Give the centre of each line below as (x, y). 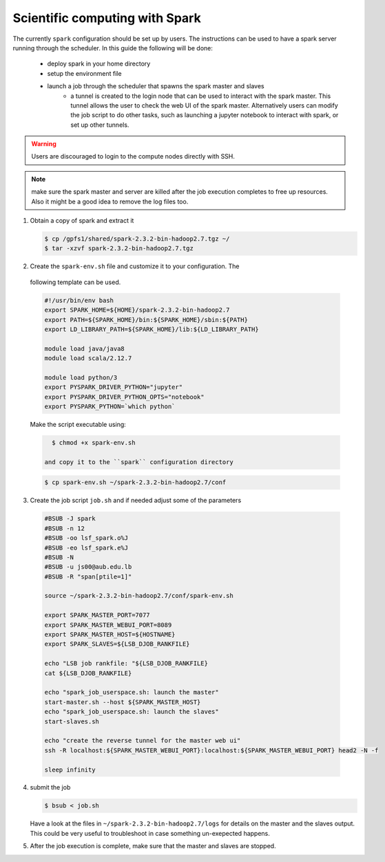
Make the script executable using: (78, 425)
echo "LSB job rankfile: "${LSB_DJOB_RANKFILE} (126, 663)
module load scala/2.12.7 (88, 358)
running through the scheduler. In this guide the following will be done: (113, 48)
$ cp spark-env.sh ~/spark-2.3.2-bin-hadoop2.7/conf (135, 482)
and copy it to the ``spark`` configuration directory (139, 462)
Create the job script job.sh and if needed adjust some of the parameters (136, 501)
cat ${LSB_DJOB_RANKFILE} (88, 673)
